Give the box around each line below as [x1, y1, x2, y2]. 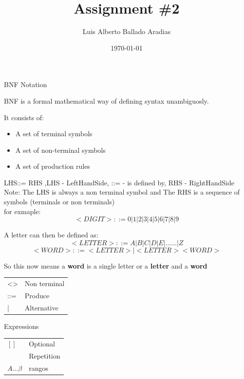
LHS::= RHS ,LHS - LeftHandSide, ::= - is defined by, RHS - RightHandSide [4, 177, 235, 187]
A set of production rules [15, 161, 90, 171]
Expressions [4, 321, 39, 331]
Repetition [29, 351, 60, 361]
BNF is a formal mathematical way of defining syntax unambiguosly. [4, 95, 209, 106]
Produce [24, 290, 50, 301]
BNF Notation [4, 79, 47, 90]
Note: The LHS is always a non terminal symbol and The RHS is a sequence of [4, 187, 240, 197]
